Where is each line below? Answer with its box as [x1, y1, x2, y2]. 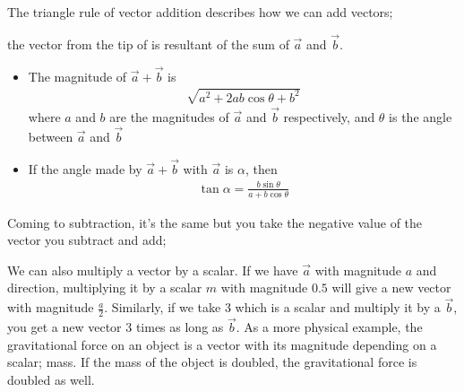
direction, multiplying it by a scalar [7, 278, 202, 297]
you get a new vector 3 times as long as [7, 318, 224, 336]
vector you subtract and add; [7, 231, 167, 249]
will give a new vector [331, 278, 451, 297]
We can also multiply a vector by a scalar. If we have [7, 260, 298, 279]
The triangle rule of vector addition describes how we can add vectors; [7, 3, 393, 21]
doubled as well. [7, 370, 95, 389]
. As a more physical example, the [236, 318, 423, 336]
